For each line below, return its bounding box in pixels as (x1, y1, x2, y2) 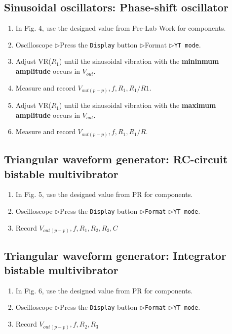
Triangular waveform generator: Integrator (4, 247, 227, 263)
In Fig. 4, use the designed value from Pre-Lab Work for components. (15, 23, 226, 33)
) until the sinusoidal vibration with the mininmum (59, 56, 219, 66)
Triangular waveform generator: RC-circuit (4, 151, 228, 167)
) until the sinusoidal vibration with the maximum (59, 100, 216, 110)
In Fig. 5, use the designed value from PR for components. (15, 189, 193, 199)
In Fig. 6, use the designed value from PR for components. (15, 285, 193, 295)
